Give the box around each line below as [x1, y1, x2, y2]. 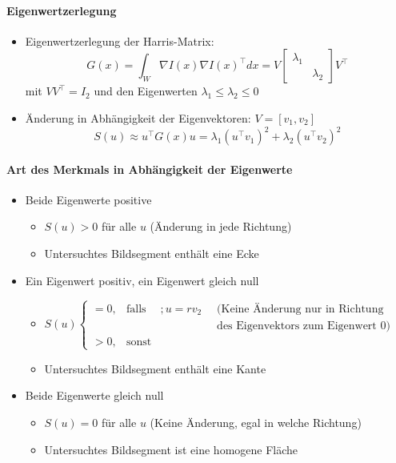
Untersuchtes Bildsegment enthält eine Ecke [44, 245, 259, 262]
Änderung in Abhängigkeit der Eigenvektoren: [25, 109, 251, 126]
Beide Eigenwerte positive [25, 191, 152, 207]
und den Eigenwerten [94, 83, 198, 99]
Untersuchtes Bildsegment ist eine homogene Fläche [44, 441, 298, 457]
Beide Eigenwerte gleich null [25, 387, 164, 404]
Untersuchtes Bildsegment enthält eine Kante [44, 360, 266, 376]
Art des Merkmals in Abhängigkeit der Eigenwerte [6, 160, 293, 177]
